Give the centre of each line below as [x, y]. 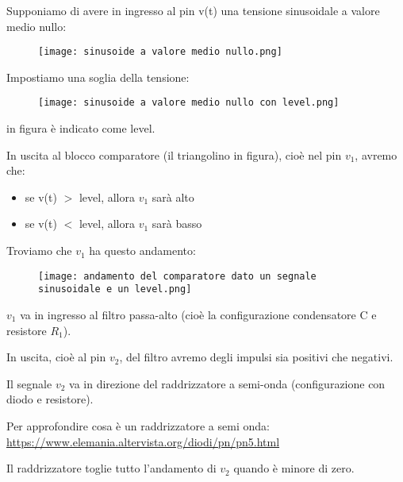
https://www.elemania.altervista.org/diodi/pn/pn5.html [143, 441]
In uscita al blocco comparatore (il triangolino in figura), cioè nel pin [174, 154]
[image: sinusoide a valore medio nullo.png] [160, 52]
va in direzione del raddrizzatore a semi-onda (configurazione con [227, 383]
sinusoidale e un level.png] [115, 289]
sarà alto [173, 197]
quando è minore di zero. [294, 468]
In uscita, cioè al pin [56, 357]
